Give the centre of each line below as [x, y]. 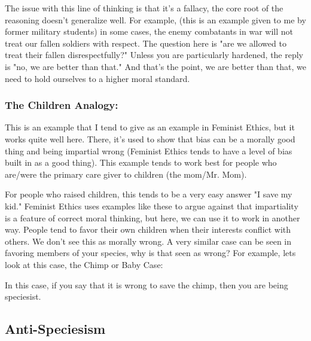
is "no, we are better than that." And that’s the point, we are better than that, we [155, 66]
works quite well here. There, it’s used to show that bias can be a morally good [150, 138]
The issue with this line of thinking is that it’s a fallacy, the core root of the [144, 8]
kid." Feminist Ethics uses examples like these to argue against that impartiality [152, 205]
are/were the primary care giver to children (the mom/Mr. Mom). [126, 174]
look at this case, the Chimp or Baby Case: [84, 264]
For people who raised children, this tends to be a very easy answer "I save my [149, 194]
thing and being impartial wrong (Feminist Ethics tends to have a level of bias [149, 150]
